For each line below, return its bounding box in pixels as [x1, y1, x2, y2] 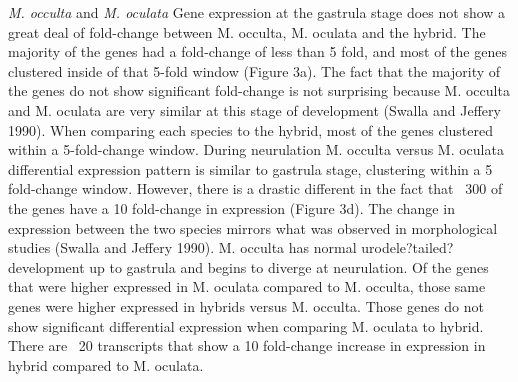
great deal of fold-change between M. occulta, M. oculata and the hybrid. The [8, 21, 486, 42]
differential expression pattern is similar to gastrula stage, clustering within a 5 [8, 158, 493, 179]
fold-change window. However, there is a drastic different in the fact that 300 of [8, 178, 503, 199]
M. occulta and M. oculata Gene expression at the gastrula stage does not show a [8, 2, 506, 22]
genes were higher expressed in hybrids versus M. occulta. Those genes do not [8, 295, 484, 316]
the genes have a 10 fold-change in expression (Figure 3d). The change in [8, 197, 455, 218]
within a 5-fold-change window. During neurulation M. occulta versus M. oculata [8, 139, 504, 160]
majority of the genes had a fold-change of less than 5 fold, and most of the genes [8, 41, 507, 62]
